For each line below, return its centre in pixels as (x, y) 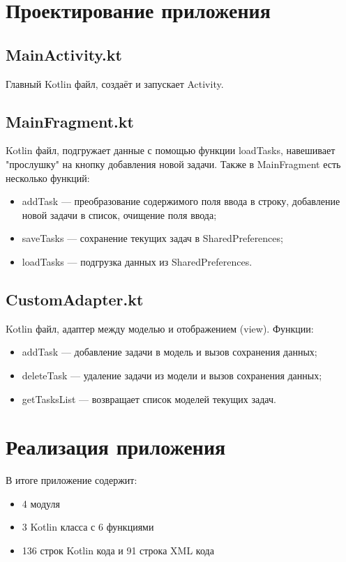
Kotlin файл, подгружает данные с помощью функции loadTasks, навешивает (171, 150)
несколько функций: (48, 177)
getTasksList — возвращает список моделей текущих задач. (149, 398)
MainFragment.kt (70, 121)
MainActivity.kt (64, 54)
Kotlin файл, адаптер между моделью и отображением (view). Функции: (160, 328)
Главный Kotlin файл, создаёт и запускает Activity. (115, 83)
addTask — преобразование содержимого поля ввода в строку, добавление (181, 201)
